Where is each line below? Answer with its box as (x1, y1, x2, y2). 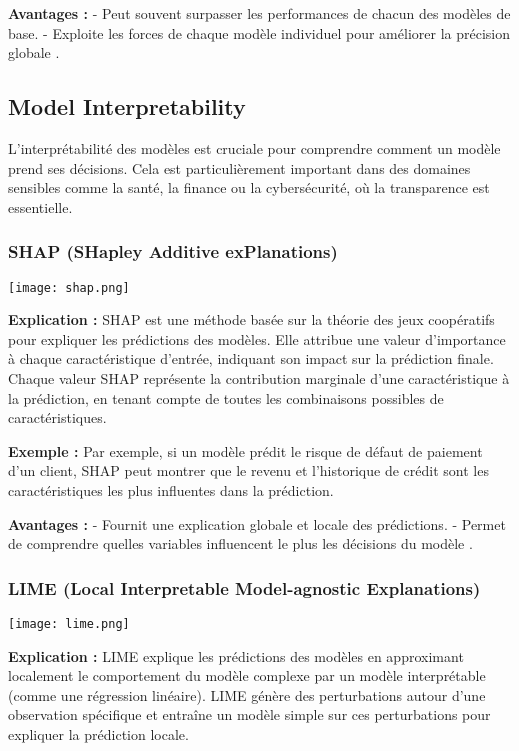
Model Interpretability (8, 91, 246, 122)
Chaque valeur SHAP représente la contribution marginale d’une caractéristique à (8, 368, 510, 389)
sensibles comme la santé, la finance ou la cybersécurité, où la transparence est (8, 177, 490, 198)
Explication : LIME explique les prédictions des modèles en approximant (8, 645, 464, 666)
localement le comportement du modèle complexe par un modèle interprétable (8, 665, 486, 686)
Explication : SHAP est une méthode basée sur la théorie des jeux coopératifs (8, 309, 495, 330)
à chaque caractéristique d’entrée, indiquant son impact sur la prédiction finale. (8, 348, 494, 369)
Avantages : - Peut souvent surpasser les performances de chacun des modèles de (8, 3, 511, 23)
